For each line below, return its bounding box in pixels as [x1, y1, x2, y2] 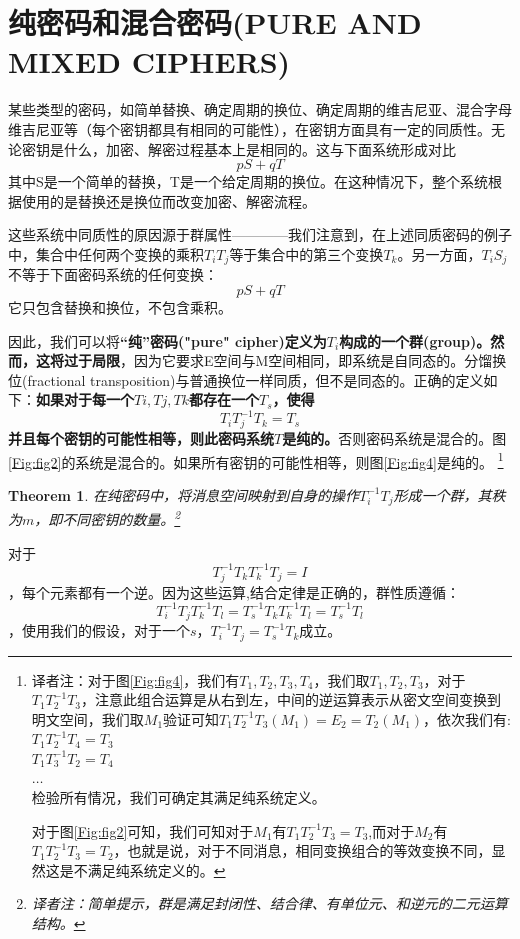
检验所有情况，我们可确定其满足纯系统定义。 [31, 787, 326, 808]
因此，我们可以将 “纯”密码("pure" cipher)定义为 [8, 330, 327, 351]
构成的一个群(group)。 [339, 330, 491, 351]
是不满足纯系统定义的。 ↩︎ [59, 859, 226, 880]
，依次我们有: [423, 708, 511, 729]
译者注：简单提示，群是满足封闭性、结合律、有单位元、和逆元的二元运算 [31, 893, 508, 914]
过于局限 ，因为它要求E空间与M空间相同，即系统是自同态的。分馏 [63, 350, 493, 371]
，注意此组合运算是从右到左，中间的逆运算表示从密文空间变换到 [81, 689, 502, 710]
